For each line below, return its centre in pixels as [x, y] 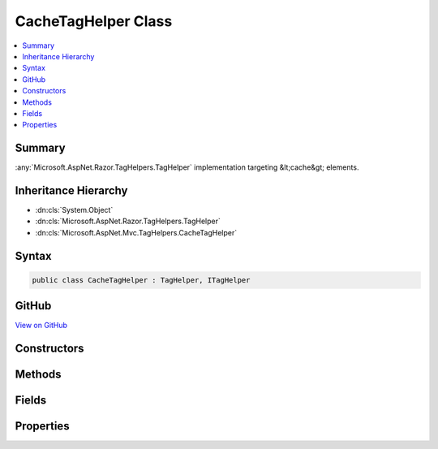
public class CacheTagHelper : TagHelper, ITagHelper [141, 280]
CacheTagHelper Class [94, 21]
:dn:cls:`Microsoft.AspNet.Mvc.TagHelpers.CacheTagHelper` [136, 232]
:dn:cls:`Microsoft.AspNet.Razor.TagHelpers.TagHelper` [128, 221]
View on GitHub [41, 326]
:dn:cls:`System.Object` [74, 210]
